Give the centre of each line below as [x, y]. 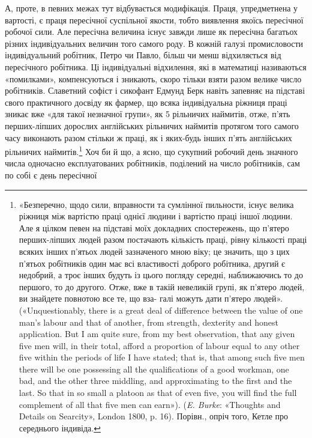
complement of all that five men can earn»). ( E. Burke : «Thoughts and [150, 404]
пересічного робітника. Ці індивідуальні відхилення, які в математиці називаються [156, 66]
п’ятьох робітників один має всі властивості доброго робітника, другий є [152, 263]
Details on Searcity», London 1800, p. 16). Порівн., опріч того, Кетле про [154, 416]
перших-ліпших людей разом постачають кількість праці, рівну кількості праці [163, 239]
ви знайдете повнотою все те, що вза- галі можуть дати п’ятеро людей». [151, 298]
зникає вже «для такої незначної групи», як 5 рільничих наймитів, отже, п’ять [148, 114]
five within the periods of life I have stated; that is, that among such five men [162, 357]
